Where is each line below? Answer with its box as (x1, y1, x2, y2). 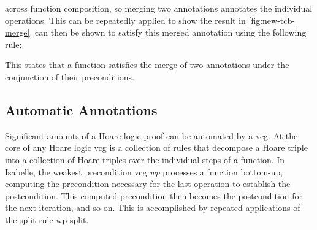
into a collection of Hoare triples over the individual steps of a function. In (5, 153, 285, 166)
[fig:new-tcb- (248, 13, 295, 26)
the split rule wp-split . (5, 213, 89, 226)
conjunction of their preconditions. (5, 70, 134, 83)
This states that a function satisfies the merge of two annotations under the (5, 58, 289, 71)
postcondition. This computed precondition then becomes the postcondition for (5, 189, 302, 202)
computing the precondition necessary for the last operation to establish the (5, 177, 291, 190)
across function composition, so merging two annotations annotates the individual (5, 2, 313, 14)
